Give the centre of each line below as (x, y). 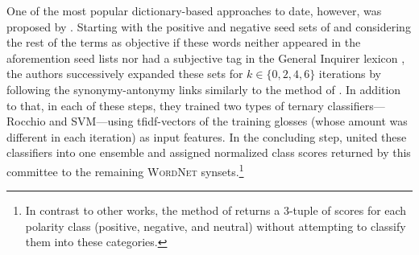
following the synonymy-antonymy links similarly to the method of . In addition (204, 89)
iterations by (350, 74)
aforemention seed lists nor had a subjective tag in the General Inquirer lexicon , (206, 58)
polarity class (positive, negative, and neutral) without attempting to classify (216, 226)
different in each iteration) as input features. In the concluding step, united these (207, 136)
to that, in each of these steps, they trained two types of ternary (165, 105)
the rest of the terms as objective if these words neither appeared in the (184, 42)
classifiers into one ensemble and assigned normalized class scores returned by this (209, 152)
